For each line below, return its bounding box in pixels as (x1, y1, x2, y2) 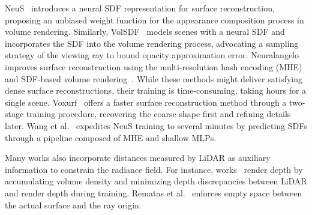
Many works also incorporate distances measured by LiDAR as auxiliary (5, 151, 271, 164)
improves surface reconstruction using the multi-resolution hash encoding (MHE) (5, 60, 302, 73)
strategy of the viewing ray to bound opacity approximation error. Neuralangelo (5, 49, 299, 61)
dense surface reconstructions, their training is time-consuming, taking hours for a (5, 84, 307, 97)
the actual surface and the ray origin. (5, 198, 142, 211)
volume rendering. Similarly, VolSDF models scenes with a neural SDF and (5, 25, 285, 38)
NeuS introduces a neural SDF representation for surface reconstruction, (5, 2, 275, 14)
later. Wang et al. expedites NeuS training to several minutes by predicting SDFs (5, 119, 307, 132)
